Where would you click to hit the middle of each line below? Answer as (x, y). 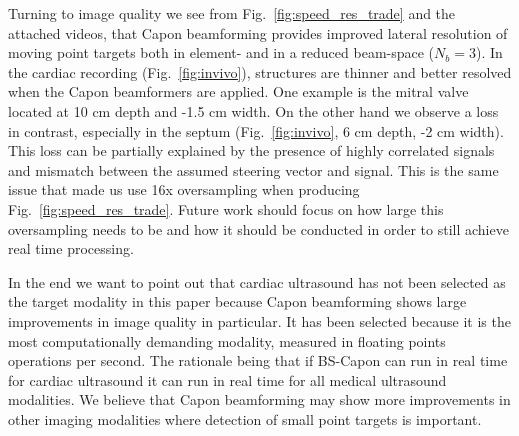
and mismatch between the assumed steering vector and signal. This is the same (253, 169)
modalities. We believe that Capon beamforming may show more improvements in (259, 399)
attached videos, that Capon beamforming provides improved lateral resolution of (258, 32)
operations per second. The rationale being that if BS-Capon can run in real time (258, 360)
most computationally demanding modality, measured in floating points (227, 340)
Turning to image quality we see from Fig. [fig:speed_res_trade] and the (232, 13)
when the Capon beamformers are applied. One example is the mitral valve (238, 91)
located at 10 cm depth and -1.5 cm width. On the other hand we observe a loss (253, 110)
